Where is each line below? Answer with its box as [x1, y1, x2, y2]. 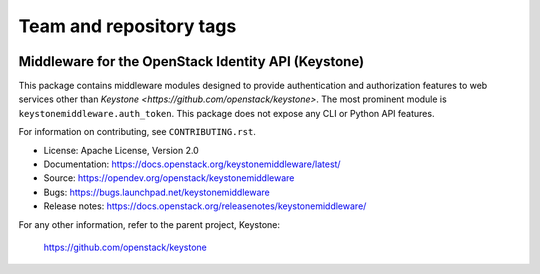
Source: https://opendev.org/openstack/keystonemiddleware [43, 172, 295, 184]
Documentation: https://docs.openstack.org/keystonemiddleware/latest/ [43, 158, 341, 170]
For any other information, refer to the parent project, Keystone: [18, 218, 280, 230]
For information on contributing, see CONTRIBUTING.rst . [18, 126, 257, 138]
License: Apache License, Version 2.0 [43, 144, 199, 156]
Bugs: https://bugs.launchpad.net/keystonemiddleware [43, 186, 270, 198]
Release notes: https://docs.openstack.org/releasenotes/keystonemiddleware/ [43, 200, 367, 212]
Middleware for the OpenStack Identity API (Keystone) [18, 53, 365, 70]
